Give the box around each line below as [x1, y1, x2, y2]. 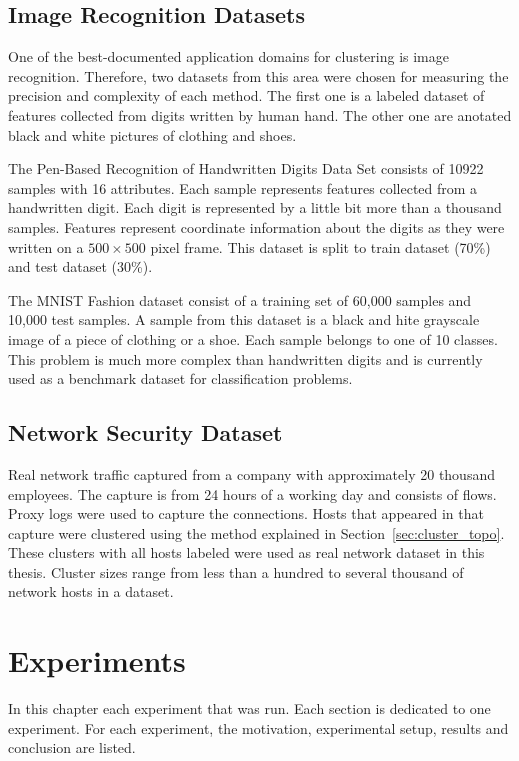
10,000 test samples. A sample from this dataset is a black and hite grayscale [8, 309, 480, 330]
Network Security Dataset [8, 417, 283, 448]
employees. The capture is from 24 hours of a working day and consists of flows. [8, 483, 497, 504]
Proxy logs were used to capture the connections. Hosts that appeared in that [8, 503, 484, 524]
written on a [8, 236, 84, 257]
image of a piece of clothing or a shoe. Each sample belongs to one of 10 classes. [8, 328, 498, 349]
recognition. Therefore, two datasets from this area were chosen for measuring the [8, 65, 509, 86]
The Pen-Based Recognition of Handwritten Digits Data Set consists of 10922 [8, 158, 484, 179]
